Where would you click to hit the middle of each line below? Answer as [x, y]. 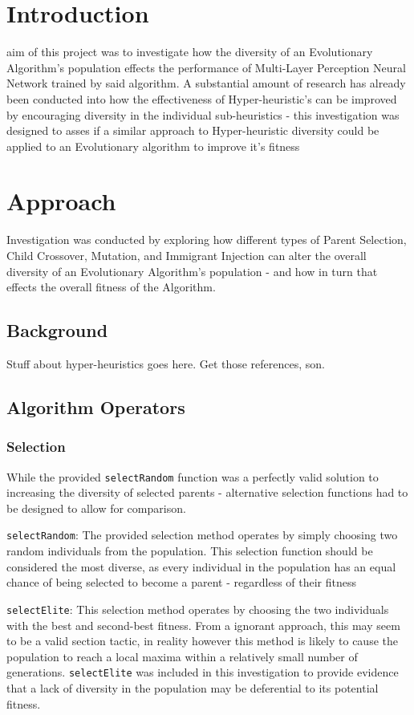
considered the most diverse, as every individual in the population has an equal [201, 566]
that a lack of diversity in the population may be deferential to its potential [193, 687]
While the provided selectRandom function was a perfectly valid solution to [193, 476]
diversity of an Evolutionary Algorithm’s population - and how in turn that [192, 271]
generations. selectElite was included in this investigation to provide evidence [203, 672]
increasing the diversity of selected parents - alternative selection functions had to [207, 492]
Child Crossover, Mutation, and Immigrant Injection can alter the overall [187, 255]
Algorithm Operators [96, 406]
